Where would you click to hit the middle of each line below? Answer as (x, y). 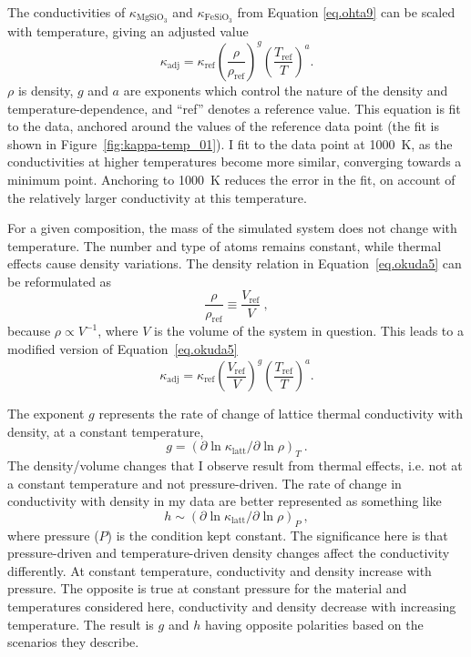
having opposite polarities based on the (314, 624)
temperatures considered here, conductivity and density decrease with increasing (232, 606)
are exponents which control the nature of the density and (286, 90)
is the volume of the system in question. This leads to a (309, 331)
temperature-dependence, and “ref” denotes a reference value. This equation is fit (234, 108)
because (29, 331)
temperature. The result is (81, 624)
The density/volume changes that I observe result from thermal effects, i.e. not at (235, 465)
